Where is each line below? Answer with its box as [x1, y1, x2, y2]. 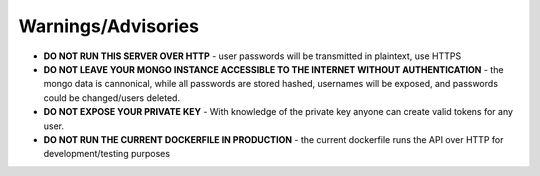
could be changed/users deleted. [43, 91, 180, 104]
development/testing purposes [43, 148, 170, 160]
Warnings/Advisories [18, 15, 200, 37]
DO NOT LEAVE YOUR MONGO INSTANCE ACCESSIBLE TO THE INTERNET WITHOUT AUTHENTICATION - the [43, 63, 504, 75]
